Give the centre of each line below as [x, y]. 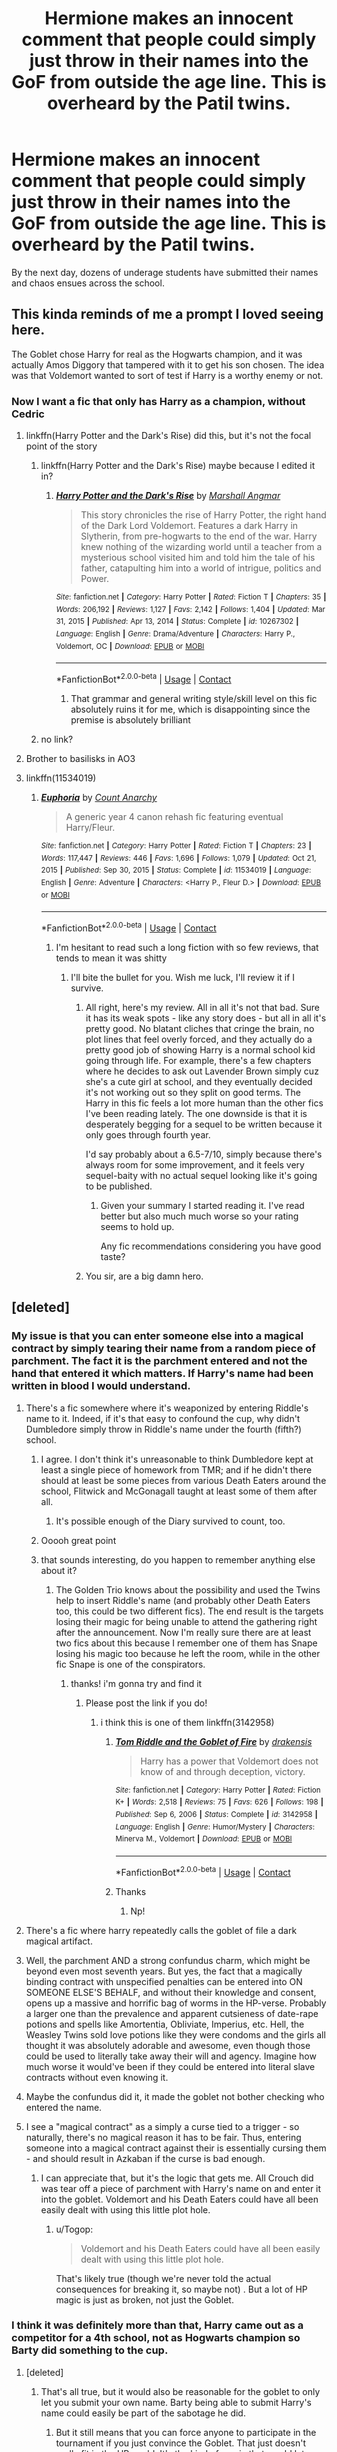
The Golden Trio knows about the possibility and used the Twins [188, 1589]
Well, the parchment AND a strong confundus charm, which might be [168, 1960]
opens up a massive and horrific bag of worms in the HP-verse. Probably [176, 2003]
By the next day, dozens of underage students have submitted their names [165, 272]
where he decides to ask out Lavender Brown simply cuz [202, 1071]
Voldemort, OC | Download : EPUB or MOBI [130, 646]
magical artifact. [59, 1941]
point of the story [61, 446]
